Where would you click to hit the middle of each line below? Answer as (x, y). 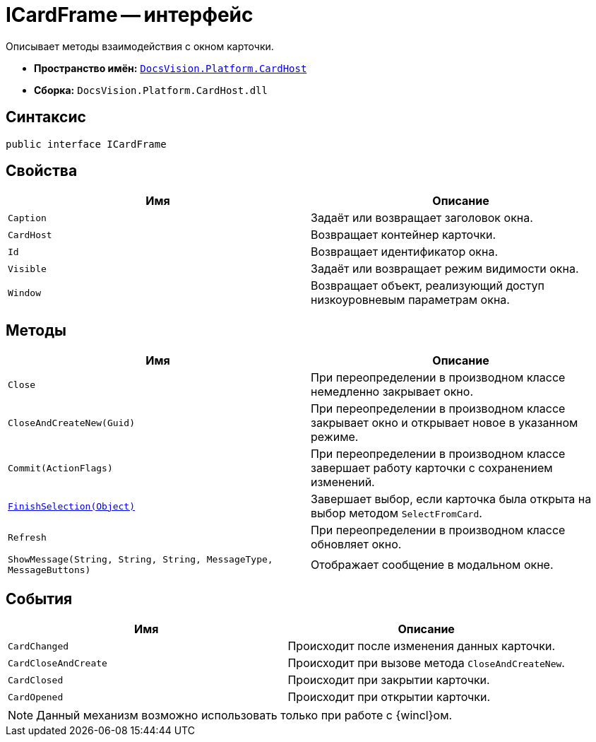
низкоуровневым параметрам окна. (410, 300)
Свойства (42, 171)
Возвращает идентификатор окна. (405, 252)
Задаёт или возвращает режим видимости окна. (445, 269)
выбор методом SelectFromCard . (397, 513)
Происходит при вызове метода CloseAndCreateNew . (426, 663)
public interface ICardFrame (86, 144)
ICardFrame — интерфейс (130, 15)
